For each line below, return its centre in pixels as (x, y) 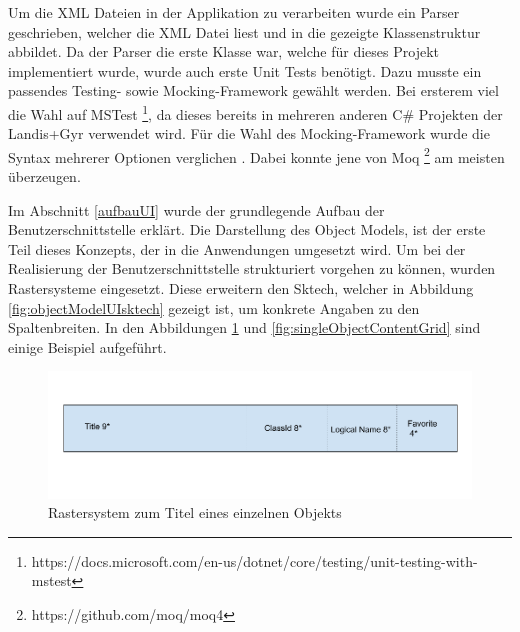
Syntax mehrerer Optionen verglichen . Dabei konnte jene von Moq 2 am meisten (256, 155)
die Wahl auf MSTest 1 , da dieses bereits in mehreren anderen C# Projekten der (255, 112)
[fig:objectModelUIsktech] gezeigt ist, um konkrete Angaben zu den (214, 307)
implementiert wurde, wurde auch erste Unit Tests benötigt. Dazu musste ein (245, 70)
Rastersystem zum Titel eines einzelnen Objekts (195, 512)
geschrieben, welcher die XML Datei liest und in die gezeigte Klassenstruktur (244, 31)
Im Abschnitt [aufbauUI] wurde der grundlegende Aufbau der (196, 209)
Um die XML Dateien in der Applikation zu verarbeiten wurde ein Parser (234, 12)
